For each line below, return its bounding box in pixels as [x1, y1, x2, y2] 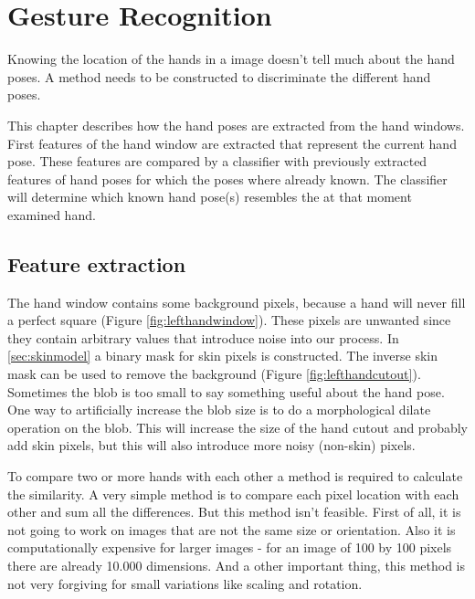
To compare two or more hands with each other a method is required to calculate [7, 467, 463, 486]
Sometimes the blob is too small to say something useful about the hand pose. [7, 382, 445, 401]
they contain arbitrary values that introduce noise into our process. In [7, 328, 399, 347]
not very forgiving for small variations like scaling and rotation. [7, 573, 363, 593]
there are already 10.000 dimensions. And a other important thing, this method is [7, 555, 466, 574]
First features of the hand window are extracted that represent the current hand [7, 133, 457, 152]
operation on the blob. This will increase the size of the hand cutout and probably [7, 417, 468, 436]
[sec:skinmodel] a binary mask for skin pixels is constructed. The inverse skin [7, 346, 438, 365]
